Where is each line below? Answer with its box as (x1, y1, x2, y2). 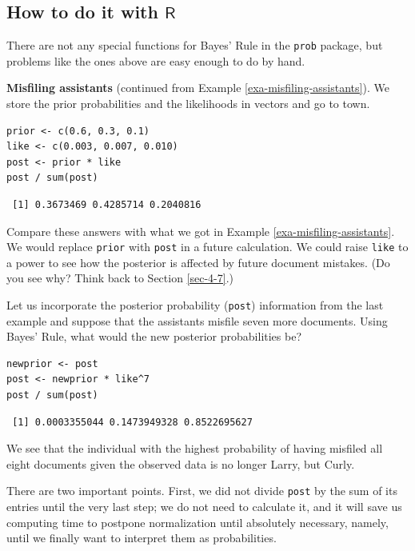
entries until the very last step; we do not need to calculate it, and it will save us (6, 498, 402, 515)
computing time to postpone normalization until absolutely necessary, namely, (6, 513, 389, 530)
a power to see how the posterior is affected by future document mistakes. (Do (6, 254, 390, 270)
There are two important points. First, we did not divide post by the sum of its (6, 482, 397, 499)
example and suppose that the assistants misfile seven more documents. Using (6, 312, 388, 329)
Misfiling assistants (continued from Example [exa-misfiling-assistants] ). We (6, 79, 389, 96)
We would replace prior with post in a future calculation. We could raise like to (6, 238, 409, 255)
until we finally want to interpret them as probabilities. (6, 529, 277, 546)
